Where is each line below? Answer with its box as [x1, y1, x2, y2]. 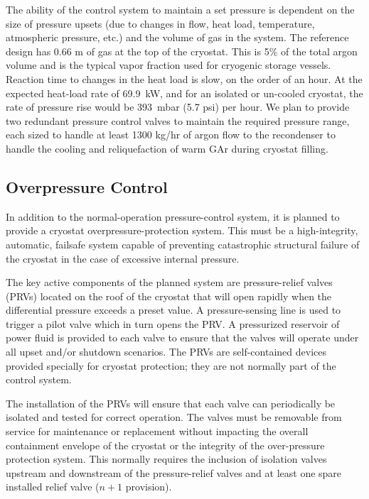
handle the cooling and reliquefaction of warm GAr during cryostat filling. [6, 141, 328, 155]
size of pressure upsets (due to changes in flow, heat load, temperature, [6, 16, 315, 31]
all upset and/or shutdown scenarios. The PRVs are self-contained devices [6, 344, 326, 359]
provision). [125, 479, 172, 494]
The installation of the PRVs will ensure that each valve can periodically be [6, 395, 336, 410]
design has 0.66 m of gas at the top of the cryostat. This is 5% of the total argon [6, 43, 358, 58]
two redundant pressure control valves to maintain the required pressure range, [6, 113, 350, 128]
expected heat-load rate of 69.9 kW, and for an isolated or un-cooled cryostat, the [6, 85, 363, 100]
